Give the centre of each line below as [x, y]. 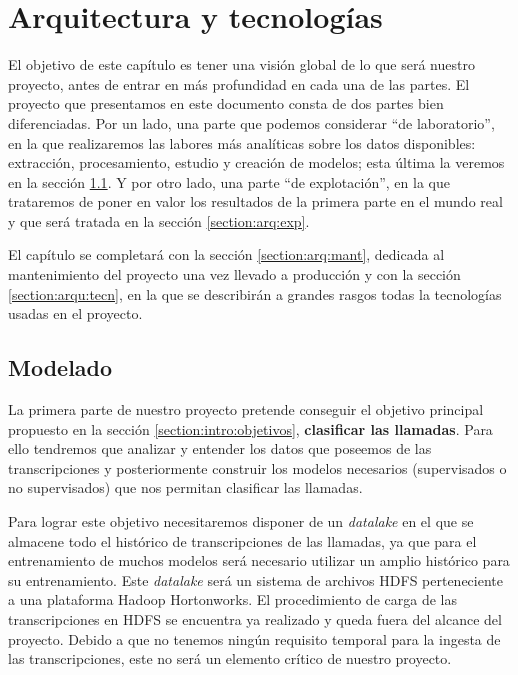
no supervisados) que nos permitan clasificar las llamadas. [185, 487]
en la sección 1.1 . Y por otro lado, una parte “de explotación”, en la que [229, 181]
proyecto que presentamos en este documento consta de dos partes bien [226, 103]
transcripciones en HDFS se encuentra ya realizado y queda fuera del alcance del [255, 618]
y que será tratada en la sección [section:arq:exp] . [159, 220]
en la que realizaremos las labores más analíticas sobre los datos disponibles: [242, 142]
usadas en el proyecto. [75, 313]
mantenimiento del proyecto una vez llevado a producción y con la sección [234, 274]
